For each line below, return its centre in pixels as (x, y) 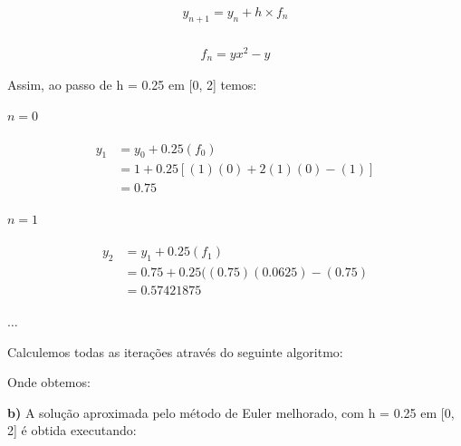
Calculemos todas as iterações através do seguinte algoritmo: (175, 351)
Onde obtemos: (49, 382)
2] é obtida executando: (72, 430)
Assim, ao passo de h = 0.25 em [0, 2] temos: (132, 85)
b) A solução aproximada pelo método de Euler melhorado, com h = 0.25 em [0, (231, 412)
